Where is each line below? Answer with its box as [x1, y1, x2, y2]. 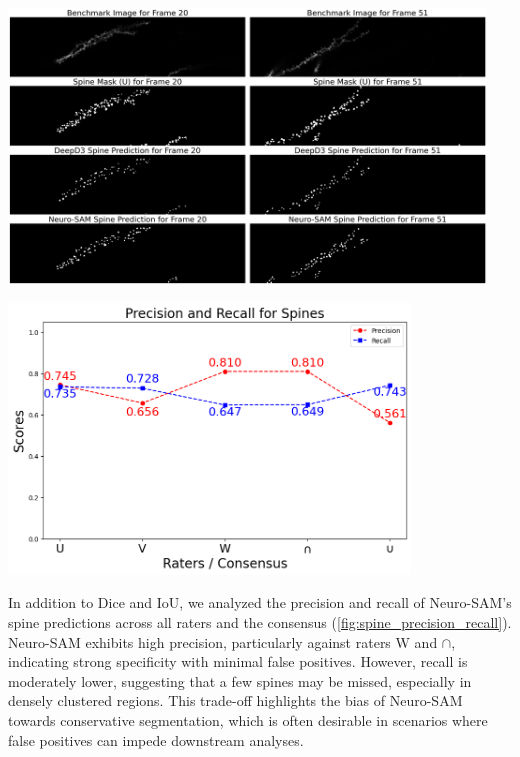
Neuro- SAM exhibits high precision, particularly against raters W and [8, 631, 438, 652]
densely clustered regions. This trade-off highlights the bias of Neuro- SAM [8, 690, 463, 711]
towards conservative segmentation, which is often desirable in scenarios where [8, 709, 488, 730]
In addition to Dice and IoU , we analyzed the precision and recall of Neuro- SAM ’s [8, 592, 512, 613]
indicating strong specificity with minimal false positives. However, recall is [8, 651, 468, 672]
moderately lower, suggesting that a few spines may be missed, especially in [8, 670, 472, 691]
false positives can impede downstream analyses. [8, 729, 304, 750]
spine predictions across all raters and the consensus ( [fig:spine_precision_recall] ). [8, 612, 512, 633]
